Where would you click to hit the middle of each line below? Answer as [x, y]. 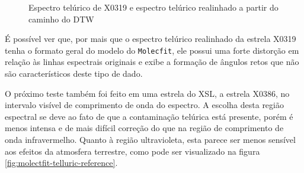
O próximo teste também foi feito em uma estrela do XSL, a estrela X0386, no [147, 93]
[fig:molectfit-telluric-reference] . [61, 163]
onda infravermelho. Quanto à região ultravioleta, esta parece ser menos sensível [150, 139]
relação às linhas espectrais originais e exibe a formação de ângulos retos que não [152, 62]
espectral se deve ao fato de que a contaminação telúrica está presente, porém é [149, 116]
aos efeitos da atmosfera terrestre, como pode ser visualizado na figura [132, 151]
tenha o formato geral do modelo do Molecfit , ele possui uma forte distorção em [152, 50]
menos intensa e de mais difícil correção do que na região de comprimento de [144, 128]
